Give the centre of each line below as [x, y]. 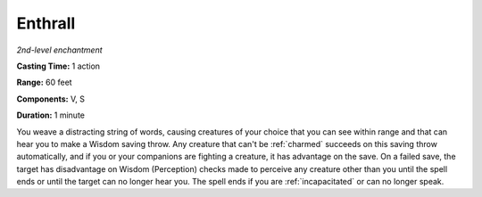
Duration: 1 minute [50, 115]
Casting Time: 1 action [58, 66]
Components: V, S [50, 99]
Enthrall [46, 23]
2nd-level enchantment [59, 50]
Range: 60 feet [44, 82]
